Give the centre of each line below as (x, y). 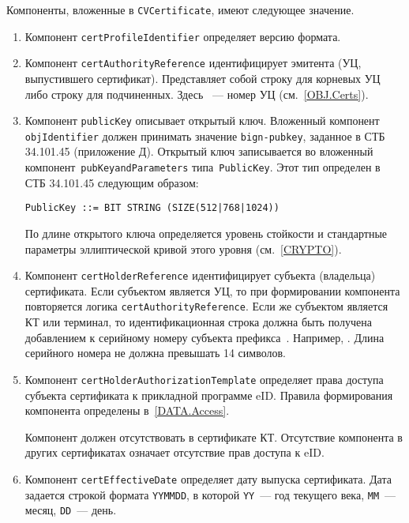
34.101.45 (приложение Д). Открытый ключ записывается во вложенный (199, 151)
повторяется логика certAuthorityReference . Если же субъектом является (206, 306)
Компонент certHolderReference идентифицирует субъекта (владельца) (200, 275)
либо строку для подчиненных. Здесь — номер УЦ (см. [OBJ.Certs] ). (197, 94)
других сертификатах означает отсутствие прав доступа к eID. (174, 452)
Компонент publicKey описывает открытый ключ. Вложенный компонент (202, 120)
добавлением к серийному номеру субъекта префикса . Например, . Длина (204, 337)
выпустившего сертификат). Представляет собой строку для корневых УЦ (203, 78)
